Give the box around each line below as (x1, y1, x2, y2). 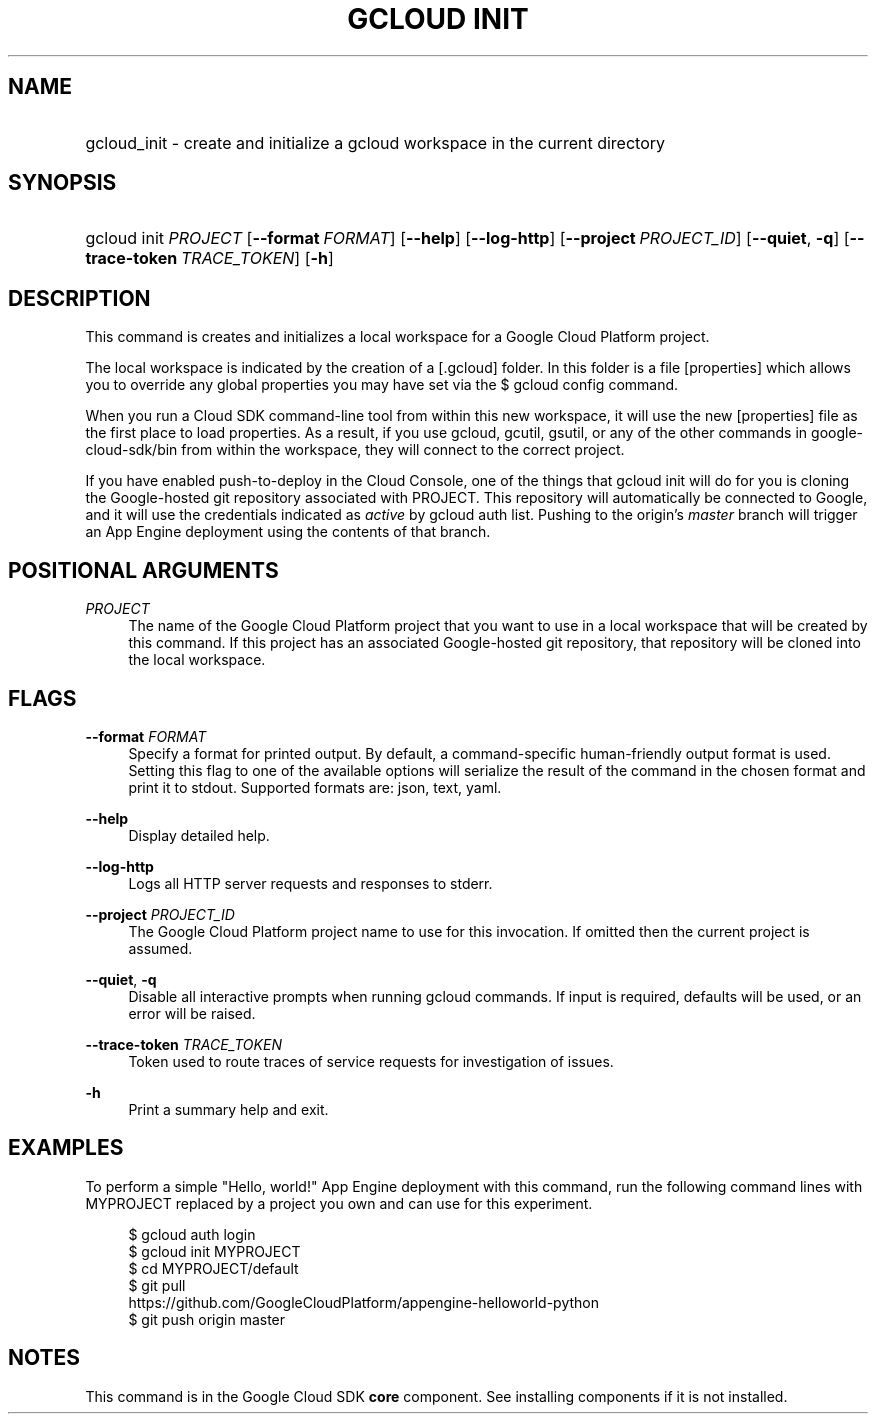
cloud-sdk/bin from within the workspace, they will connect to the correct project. (85, 441, 625, 459)
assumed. (128, 939, 193, 957)
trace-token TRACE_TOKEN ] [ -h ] (85, 248, 334, 269)
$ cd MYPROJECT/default (128, 1259, 299, 1277)
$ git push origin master (128, 1310, 286, 1328)
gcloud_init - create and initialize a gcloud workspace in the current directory (85, 132, 665, 153)
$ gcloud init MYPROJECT (128, 1242, 301, 1260)
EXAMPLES (8, 1135, 124, 1161)
